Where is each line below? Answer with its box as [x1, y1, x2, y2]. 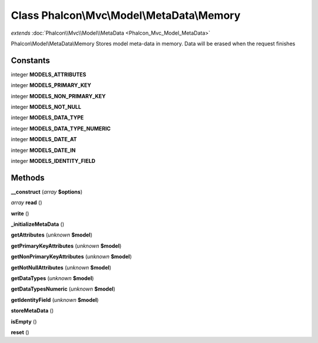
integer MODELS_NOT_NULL [11, 104, 82, 111]
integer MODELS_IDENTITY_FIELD [11, 157, 95, 164]
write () [11, 209, 29, 217]
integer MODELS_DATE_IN [11, 146, 76, 154]
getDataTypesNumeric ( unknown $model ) [11, 285, 116, 292]
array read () [11, 199, 42, 206]
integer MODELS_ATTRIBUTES [11, 71, 87, 78]
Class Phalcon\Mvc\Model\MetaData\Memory [11, 9, 241, 22]
